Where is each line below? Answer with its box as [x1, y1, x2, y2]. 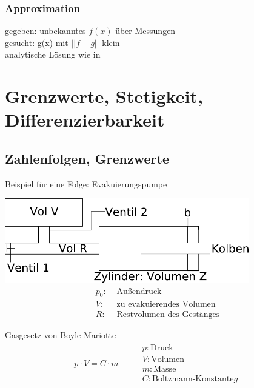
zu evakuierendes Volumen [116, 300, 216, 309]
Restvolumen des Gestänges [116, 310, 220, 319]
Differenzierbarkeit [5, 107, 165, 132]
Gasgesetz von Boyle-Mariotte [5, 328, 116, 341]
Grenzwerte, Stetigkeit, [5, 84, 203, 109]
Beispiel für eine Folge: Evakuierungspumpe [5, 177, 167, 190]
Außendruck [116, 287, 162, 296]
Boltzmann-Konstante [152, 375, 234, 384]
